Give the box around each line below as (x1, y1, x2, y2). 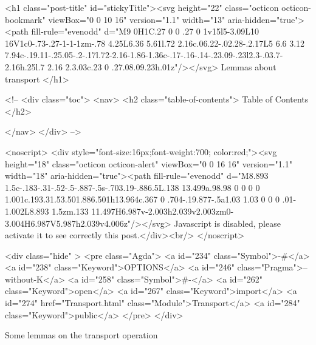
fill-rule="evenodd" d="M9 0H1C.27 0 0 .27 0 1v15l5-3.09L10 (31, 25, 259, 38)
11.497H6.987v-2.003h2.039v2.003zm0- (91, 204, 234, 217)
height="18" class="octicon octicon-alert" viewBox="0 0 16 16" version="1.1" (5, 157, 292, 170)
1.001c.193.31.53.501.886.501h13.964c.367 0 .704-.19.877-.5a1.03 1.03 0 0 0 (5, 193, 280, 206)
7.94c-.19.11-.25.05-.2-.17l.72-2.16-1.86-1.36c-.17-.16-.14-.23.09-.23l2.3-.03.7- (5, 49, 283, 61)
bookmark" (5, 13, 46, 25)
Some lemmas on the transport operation (5, 329, 158, 341)
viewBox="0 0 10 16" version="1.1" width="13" (48, 13, 225, 25)
